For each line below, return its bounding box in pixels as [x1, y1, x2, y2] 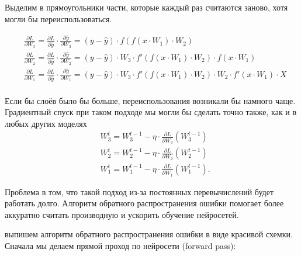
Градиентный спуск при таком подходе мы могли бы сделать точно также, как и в [5, 106, 297, 118]
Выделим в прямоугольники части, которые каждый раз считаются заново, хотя [5, 1, 288, 13]
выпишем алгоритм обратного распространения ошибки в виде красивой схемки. [5, 228, 293, 240]
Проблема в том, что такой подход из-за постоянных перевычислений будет [5, 185, 274, 198]
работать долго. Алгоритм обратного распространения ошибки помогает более [5, 197, 284, 209]
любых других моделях [5, 117, 87, 129]
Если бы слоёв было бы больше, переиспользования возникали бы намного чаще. [5, 94, 296, 106]
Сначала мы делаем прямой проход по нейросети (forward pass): [5, 239, 236, 251]
